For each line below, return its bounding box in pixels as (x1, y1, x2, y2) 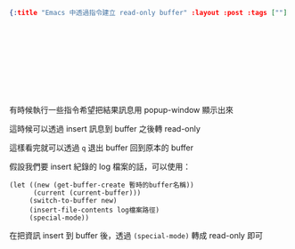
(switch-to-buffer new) (29, 196, 118, 205)
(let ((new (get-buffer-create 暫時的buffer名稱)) (9, 181, 194, 189)
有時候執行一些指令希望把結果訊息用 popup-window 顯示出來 (9, 104, 234, 115)
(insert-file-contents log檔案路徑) (29, 205, 160, 214)
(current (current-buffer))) (32, 188, 142, 197)
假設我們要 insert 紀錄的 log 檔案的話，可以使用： (9, 161, 192, 172)
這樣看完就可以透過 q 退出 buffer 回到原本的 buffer (9, 142, 194, 153)
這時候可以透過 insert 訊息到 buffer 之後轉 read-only (9, 123, 201, 133)
